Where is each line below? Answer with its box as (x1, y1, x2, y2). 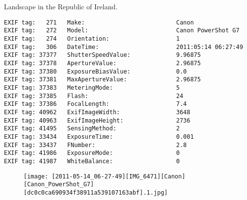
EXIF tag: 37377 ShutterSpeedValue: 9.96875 (4, 51, 201, 59)
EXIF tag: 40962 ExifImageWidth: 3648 (4, 109, 191, 116)
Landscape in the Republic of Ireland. (4, 1, 118, 12)
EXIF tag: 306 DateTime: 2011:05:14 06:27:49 (4, 43, 243, 50)
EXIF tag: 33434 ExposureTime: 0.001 (4, 133, 194, 140)
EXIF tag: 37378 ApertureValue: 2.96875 (4, 60, 201, 67)
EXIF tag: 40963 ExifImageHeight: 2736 (4, 117, 191, 124)
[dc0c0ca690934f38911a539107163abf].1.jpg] (24, 189, 168, 196)
